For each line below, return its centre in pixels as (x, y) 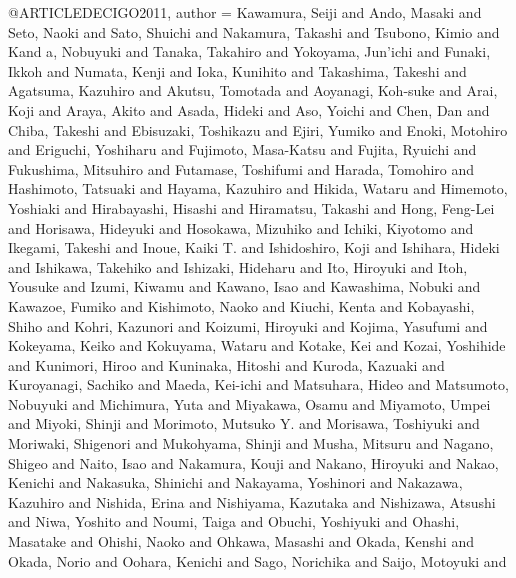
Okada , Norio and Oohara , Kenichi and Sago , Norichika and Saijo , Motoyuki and (257, 560)
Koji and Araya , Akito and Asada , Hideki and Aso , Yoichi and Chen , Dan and (249, 109)
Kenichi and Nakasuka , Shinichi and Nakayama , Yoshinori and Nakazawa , (235, 482)
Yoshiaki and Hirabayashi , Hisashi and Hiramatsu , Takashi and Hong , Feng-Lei (251, 207)
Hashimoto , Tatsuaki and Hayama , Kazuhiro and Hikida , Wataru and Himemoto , (258, 188)
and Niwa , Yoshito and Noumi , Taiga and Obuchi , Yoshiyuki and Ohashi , (234, 521)
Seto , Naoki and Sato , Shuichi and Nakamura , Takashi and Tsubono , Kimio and (254, 31)
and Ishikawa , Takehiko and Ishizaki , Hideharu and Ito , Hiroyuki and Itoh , (238, 266)
